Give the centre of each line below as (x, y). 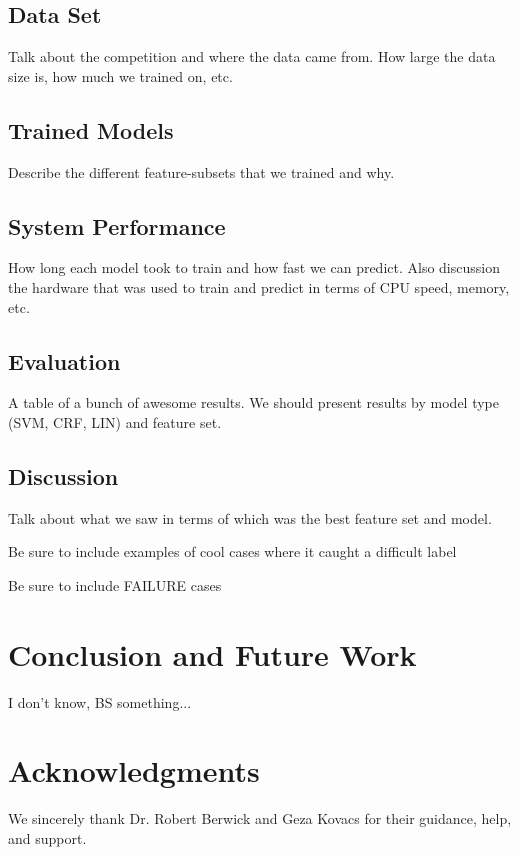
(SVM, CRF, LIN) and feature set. (115, 421)
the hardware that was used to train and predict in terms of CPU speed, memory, (259, 286)
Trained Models (91, 129)
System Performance (117, 225)
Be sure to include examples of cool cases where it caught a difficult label (232, 551)
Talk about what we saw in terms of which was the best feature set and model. (250, 517)
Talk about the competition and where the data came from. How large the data (252, 56)
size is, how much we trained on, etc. (120, 75)
